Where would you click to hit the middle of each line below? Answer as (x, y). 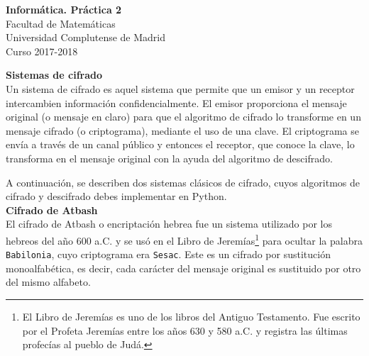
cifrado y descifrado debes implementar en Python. (116, 196)
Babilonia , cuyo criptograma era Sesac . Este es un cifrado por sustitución (168, 254)
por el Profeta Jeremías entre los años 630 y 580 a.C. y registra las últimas (185, 330)
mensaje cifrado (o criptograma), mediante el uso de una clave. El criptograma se (182, 130)
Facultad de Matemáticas (61, 23)
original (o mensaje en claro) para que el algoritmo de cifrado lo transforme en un (183, 117)
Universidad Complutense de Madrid (86, 37)
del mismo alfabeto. (48, 282)
